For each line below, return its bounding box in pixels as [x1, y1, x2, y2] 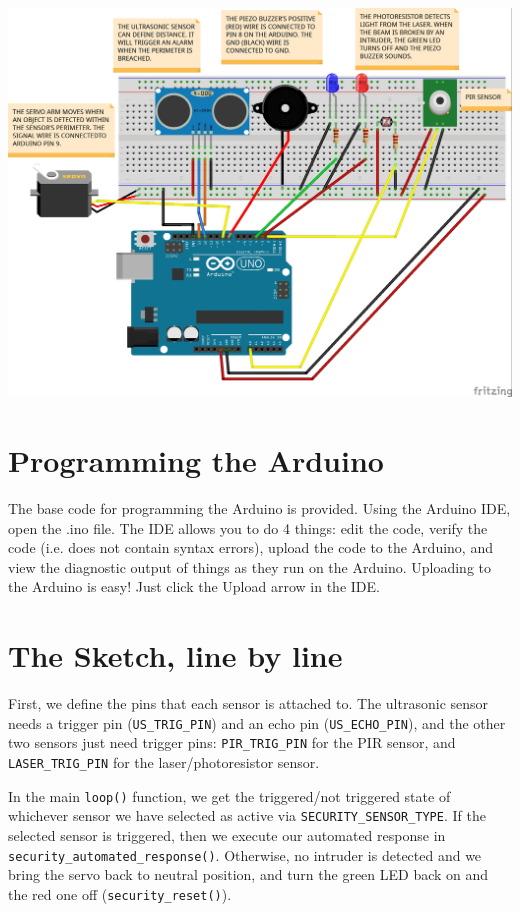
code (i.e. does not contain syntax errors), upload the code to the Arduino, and [8, 537, 493, 558]
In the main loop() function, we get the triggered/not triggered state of [8, 785, 451, 806]
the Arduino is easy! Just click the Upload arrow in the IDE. [8, 576, 380, 597]
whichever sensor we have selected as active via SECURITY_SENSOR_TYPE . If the [8, 805, 486, 826]
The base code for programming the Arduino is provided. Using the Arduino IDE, [8, 498, 511, 519]
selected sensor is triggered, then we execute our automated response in [8, 825, 446, 845]
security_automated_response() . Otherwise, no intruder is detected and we [8, 844, 482, 865]
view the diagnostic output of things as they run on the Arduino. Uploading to [8, 556, 491, 577]
